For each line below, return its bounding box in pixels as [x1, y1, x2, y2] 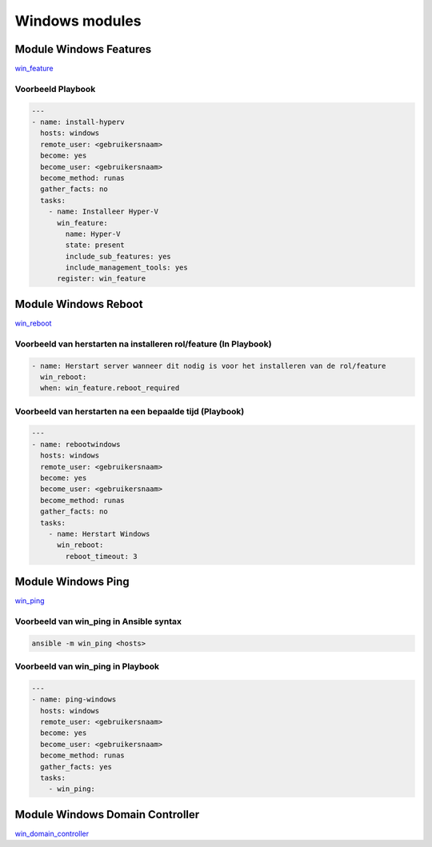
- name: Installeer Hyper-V [48, 207, 159, 216]
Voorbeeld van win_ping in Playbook [14, 661, 160, 672]
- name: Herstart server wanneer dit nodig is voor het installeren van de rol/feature [31, 361, 386, 370]
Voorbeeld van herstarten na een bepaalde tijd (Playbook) [14, 406, 245, 417]
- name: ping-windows [31, 695, 117, 704]
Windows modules [14, 12, 142, 30]
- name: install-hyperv [31, 118, 126, 126]
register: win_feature [57, 274, 146, 283]
